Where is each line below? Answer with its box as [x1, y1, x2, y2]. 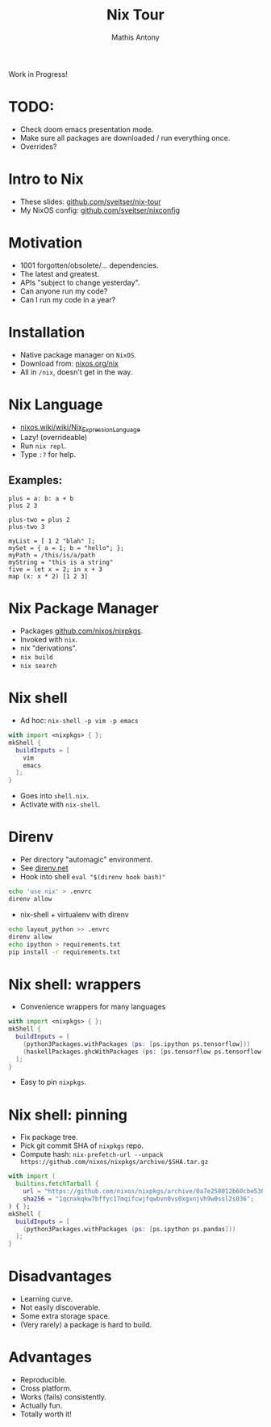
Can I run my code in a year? [19, 294, 116, 304]
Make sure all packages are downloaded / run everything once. [19, 133, 231, 142]
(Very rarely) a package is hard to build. [19, 1320, 152, 1330]
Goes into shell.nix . [19, 791, 90, 801]
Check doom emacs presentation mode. [19, 124, 154, 134]
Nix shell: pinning [8, 1106, 127, 1124]
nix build [19, 654, 54, 662]
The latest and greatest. [19, 269, 100, 278]
